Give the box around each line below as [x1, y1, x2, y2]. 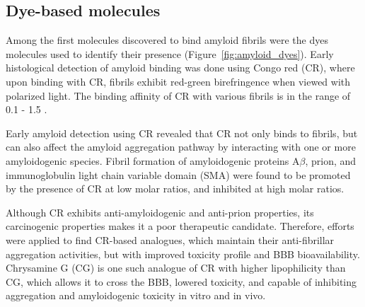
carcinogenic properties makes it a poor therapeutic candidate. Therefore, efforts [6, 219, 354, 233]
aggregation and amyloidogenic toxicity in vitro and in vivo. [6, 288, 266, 303]
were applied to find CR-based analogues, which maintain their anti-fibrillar [6, 232, 335, 247]
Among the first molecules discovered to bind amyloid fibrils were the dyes [6, 33, 328, 47]
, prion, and [305, 153, 357, 168]
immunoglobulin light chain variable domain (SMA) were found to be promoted [6, 167, 351, 182]
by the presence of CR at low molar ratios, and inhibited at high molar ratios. [6, 181, 344, 196]
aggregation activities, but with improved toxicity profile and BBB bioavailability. [6, 246, 360, 261]
